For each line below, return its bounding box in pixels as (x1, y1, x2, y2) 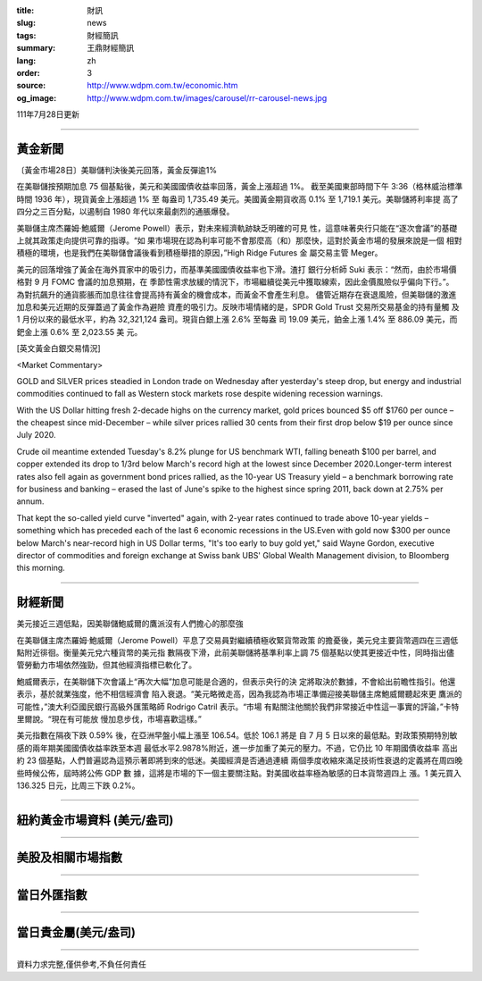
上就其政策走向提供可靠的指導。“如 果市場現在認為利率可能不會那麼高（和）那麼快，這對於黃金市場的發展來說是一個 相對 (16, 235, 463, 246)
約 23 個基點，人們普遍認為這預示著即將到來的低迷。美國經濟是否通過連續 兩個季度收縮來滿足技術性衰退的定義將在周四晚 (16, 755, 463, 766)
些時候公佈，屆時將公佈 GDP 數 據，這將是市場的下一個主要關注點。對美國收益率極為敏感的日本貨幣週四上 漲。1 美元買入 (16, 767, 461, 778)
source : (16, 80, 46, 91)
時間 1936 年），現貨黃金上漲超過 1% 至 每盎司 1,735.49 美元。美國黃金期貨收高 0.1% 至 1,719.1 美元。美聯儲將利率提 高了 (16, 193, 459, 205)
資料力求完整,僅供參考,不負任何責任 (16, 959, 147, 969)
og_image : (16, 92, 57, 103)
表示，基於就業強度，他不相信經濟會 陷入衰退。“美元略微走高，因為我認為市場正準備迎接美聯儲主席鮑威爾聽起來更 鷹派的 (16, 689, 463, 700)
